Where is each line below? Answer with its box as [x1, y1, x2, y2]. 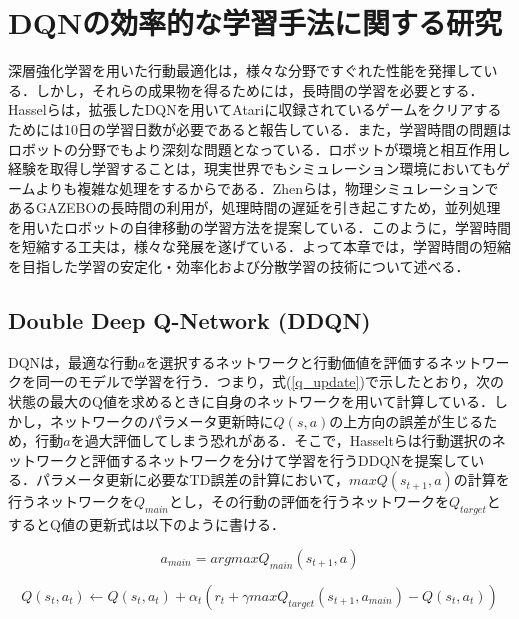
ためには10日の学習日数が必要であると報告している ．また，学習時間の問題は [8, 118, 512, 139]
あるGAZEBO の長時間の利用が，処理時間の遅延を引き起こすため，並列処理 [8, 197, 501, 218]
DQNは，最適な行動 [8, 351, 139, 372]
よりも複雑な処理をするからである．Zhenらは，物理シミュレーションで [35, 177, 499, 198]
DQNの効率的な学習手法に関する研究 [8, 2, 503, 43]
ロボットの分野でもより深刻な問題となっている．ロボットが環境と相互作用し [8, 138, 511, 159]
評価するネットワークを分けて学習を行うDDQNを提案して [91, 449, 471, 470]
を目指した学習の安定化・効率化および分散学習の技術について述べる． [8, 256, 470, 277]
